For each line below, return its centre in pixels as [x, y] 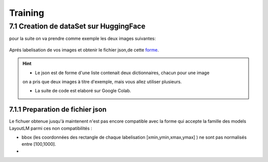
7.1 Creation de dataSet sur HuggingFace [77, 26]
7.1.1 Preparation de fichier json [58, 109]
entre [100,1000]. [39, 144]
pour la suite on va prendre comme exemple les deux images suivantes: [82, 39]
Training [27, 13]
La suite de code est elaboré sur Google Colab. [83, 91]
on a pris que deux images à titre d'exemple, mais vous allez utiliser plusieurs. [102, 81]
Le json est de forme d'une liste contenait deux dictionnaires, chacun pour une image [122, 73]
